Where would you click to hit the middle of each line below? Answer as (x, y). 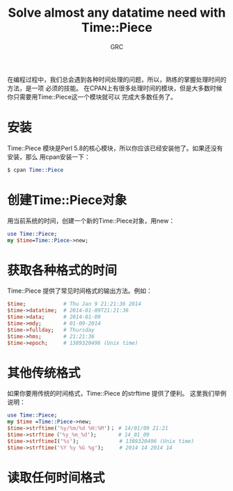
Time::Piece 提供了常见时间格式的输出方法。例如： (80, 291)
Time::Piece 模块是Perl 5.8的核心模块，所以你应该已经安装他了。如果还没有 (115, 148)
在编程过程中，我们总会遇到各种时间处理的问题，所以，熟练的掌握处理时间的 (117, 79)
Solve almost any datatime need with (117, 13)
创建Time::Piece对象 (67, 200)
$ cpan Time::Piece (35, 170)
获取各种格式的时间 (62, 270)
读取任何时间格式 (56, 477)
